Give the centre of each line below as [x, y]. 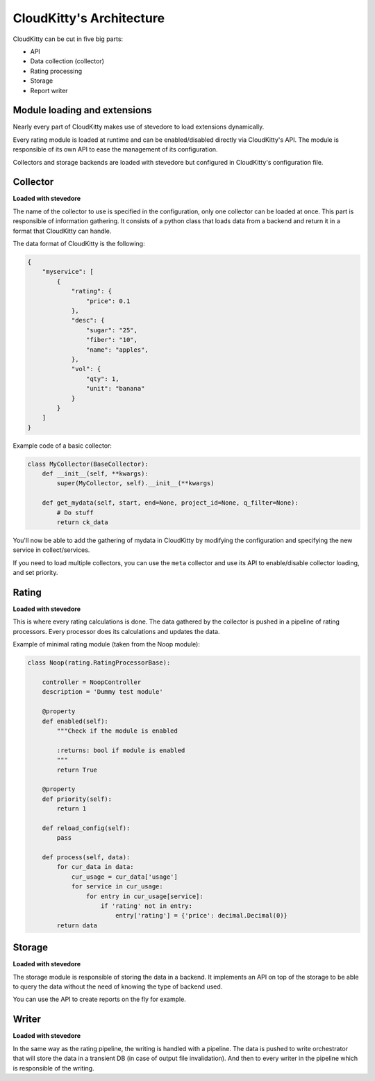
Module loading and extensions [82, 110]
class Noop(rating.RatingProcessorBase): [99, 663]
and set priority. [35, 573]
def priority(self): [77, 799]
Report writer [49, 90]
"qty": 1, [102, 379]
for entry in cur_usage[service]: [145, 896]
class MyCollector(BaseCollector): [88, 464]
